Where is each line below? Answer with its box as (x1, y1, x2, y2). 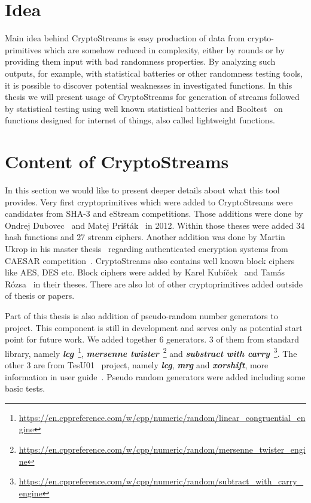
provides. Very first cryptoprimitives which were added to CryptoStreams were (5, 195, 293, 208)
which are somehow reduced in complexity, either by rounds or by (44, 43, 285, 56)
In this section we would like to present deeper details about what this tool (5, 184, 280, 196)
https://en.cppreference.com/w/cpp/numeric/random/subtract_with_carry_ (19, 475, 304, 487)
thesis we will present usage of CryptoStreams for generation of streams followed (5, 90, 300, 103)
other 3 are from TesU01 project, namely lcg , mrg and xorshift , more (5, 358, 269, 371)
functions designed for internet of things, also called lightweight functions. (5, 114, 276, 126)
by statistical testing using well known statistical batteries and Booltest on (5, 102, 283, 114)
